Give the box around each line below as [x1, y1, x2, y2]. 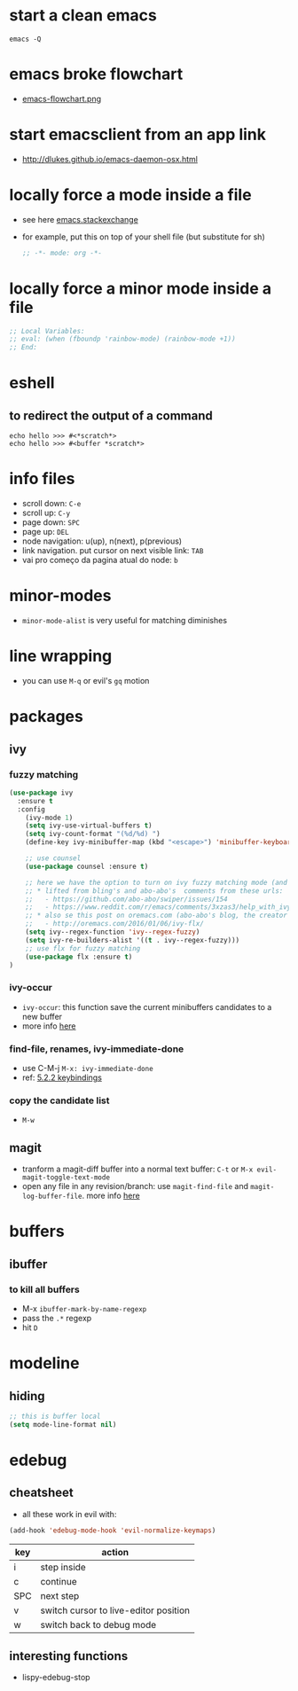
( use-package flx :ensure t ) [25, 952, 133, 961]
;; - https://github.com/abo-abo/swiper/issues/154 [25, 895, 228, 904]
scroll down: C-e [21, 498, 82, 509]
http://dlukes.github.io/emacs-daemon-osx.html [21, 153, 198, 164]
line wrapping [9, 646, 113, 666]
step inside [40, 1561, 86, 1573]
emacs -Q [9, 35, 42, 43]
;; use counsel [25, 854, 82, 863]
